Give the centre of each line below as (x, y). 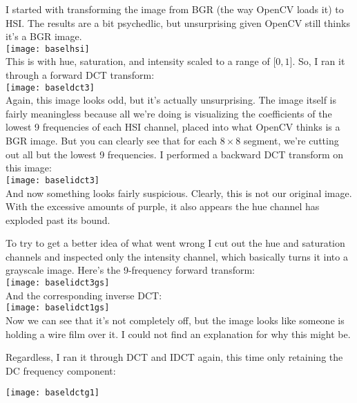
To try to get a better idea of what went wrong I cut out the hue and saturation (175, 243)
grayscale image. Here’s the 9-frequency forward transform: (130, 270)
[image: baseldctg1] (53, 393)
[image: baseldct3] (50, 87)
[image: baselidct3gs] (58, 283)
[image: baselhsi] (48, 49)
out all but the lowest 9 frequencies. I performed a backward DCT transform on (175, 154)
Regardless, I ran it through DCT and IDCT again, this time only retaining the (174, 357)
